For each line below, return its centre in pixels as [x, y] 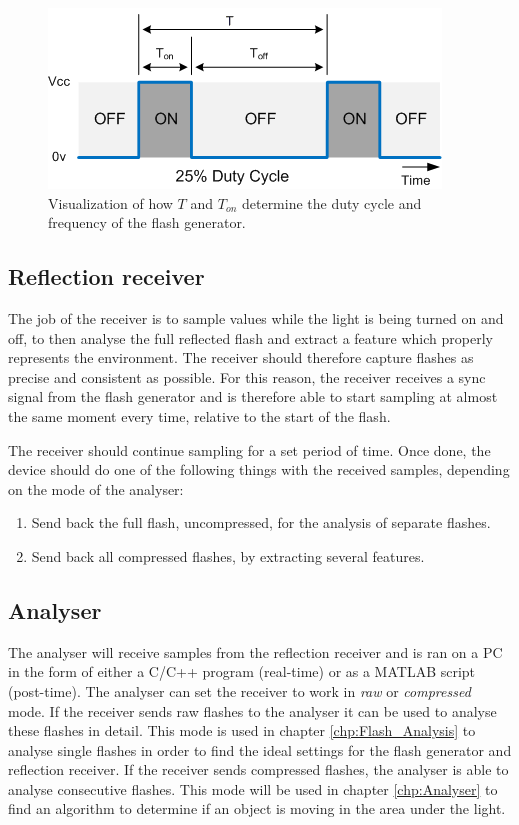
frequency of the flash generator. [147, 222]
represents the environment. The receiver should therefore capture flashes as [241, 357]
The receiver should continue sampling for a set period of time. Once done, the [249, 449]
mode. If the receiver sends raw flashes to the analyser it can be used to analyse [252, 710]
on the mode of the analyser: [96, 488]
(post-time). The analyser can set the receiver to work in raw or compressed [239, 690]
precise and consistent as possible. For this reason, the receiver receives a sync [247, 376]
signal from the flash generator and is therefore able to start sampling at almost [253, 396]
